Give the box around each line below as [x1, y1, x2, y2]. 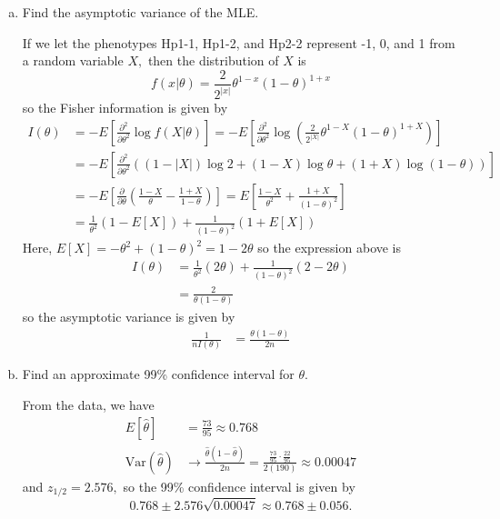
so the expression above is [257, 238, 402, 257]
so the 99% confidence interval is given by [123, 476, 355, 495]
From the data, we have [22, 394, 155, 414]
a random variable [22, 51, 124, 70]
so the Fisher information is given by [22, 98, 228, 117]
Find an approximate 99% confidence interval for [22, 364, 295, 384]
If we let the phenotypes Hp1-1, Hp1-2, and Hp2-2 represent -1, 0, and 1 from [22, 33, 455, 52]
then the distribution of [147, 51, 279, 70]
